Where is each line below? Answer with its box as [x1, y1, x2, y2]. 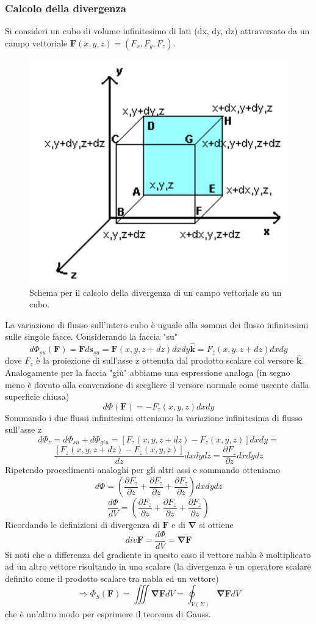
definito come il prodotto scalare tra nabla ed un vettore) [5, 571, 219, 584]
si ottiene [199, 518, 234, 530]
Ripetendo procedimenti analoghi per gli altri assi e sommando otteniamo [5, 463, 280, 476]
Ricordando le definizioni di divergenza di [5, 518, 160, 530]
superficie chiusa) [5, 390, 70, 403]
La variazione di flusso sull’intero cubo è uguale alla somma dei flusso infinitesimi [5, 318, 309, 331]
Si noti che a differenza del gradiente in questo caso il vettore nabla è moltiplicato [5, 548, 311, 560]
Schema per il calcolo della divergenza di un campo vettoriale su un [29, 285, 282, 298]
